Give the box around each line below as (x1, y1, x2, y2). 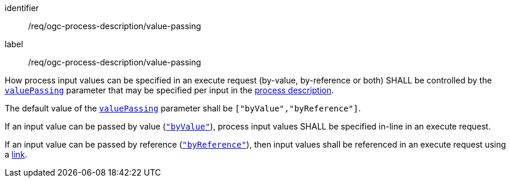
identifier (5, 3, 39, 13)
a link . (5, 149, 28, 159)
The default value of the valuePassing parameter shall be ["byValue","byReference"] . (5, 103, 361, 113)
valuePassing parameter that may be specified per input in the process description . (5, 85, 334, 95)
